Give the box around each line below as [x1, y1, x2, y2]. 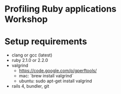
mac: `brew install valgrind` [19, 73, 74, 79]
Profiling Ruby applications [4, 3, 117, 15]
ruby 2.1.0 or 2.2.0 [11, 57, 48, 63]
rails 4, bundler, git [11, 83, 49, 89]
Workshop [4, 14, 48, 25]
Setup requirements [4, 36, 87, 47]
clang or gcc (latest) [11, 52, 53, 58]
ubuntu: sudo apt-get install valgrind [19, 78, 92, 84]
